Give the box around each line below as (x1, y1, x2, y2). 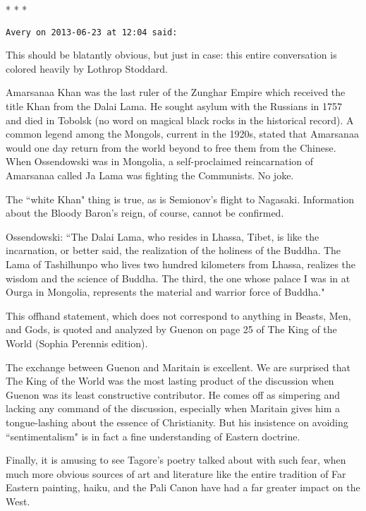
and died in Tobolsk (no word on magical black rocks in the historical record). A (6, 112, 354, 127)
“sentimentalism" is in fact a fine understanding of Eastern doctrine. (6, 428, 300, 443)
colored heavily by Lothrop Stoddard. (6, 61, 168, 76)
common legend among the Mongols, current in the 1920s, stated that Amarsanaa (6, 126, 359, 141)
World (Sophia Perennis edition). (6, 335, 148, 350)
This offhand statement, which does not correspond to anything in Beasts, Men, (6, 308, 351, 323)
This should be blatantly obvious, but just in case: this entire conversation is (6, 47, 337, 62)
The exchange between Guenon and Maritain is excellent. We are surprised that (6, 359, 350, 374)
